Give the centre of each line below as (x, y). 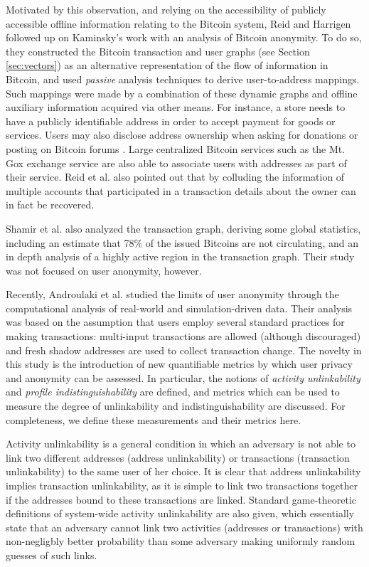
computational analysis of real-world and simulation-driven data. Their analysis (179, 308)
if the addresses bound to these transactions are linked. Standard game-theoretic (181, 499)
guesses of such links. (52, 555)
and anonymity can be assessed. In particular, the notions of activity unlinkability (183, 377)
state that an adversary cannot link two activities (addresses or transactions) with (184, 527)
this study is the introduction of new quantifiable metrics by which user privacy (179, 364)
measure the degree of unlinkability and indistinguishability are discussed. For (176, 406)
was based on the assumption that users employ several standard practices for (175, 322)
